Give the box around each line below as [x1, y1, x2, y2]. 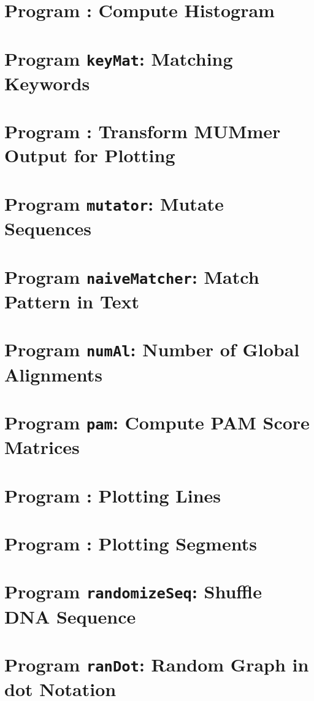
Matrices [4, 434, 80, 460]
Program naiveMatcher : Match [4, 264, 259, 289]
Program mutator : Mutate [4, 190, 224, 216]
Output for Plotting [4, 143, 175, 168]
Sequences [4, 216, 91, 241]
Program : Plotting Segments [4, 530, 257, 555]
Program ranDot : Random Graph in [4, 652, 309, 676]
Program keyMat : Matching [4, 45, 233, 71]
